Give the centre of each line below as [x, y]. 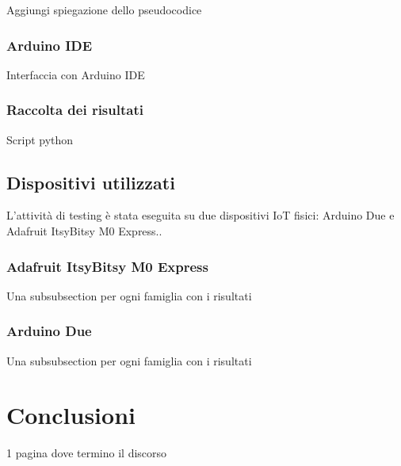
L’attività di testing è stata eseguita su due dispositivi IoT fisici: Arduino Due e [200, 215]
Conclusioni [71, 415]
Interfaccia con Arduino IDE [76, 74]
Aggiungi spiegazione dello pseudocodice [104, 10]
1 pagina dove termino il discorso [87, 453]
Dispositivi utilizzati [91, 182]
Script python [40, 139]
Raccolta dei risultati [75, 110]
